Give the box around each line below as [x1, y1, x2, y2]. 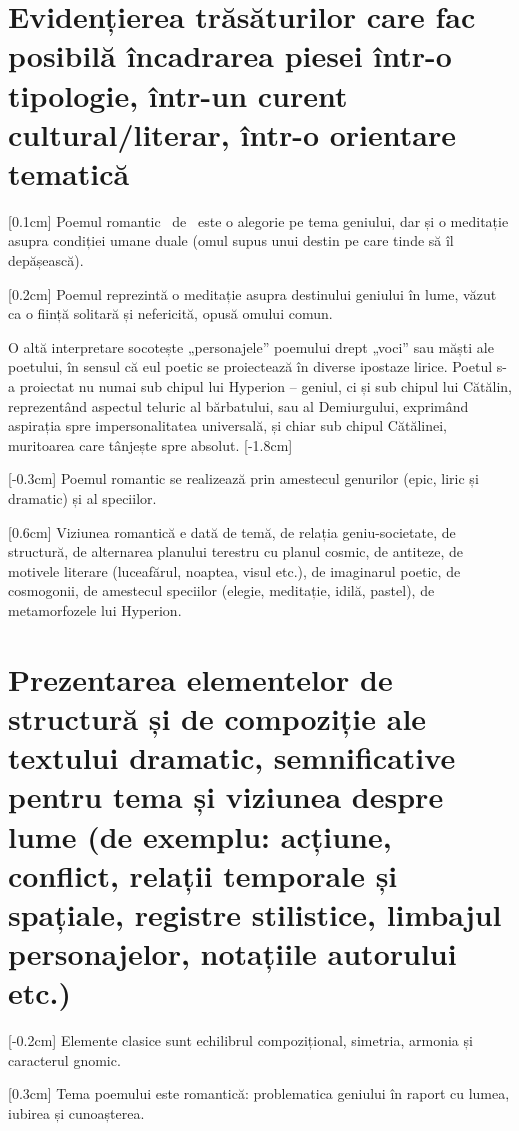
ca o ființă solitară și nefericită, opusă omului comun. [8, 303, 333, 324]
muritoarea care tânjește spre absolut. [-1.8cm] [8, 434, 293, 455]
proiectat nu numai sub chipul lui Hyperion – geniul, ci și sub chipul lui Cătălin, [19, 376, 512, 397]
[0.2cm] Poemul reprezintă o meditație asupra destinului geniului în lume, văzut [8, 283, 497, 304]
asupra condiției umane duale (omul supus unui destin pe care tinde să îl [8, 230, 454, 251]
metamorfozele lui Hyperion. [8, 599, 182, 620]
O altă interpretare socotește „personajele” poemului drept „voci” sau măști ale [8, 336, 494, 357]
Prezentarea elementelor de [8, 658, 393, 699]
